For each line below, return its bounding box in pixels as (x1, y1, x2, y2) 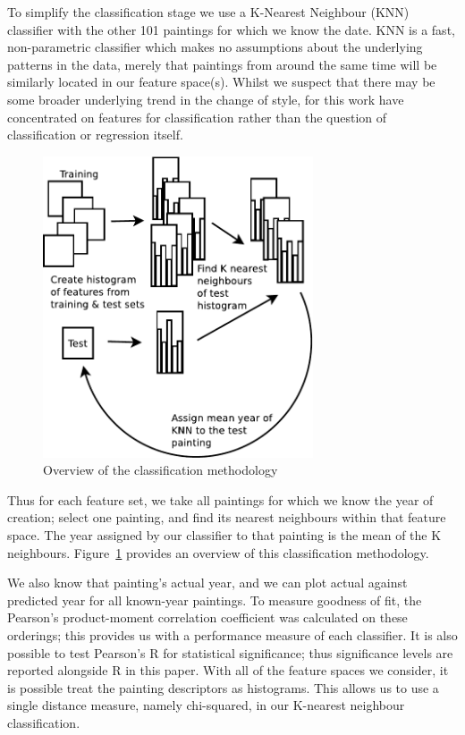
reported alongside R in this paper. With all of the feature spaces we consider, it (7, 661, 449, 680)
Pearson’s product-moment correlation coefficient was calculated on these (7, 608, 408, 627)
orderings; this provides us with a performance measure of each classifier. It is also (7, 626, 458, 645)
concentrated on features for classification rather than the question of (7, 107, 387, 126)
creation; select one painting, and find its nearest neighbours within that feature (7, 508, 446, 527)
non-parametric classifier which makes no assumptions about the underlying (7, 38, 423, 56)
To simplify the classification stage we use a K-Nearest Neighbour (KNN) (7, 3, 410, 21)
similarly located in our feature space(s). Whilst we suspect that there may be (7, 72, 435, 91)
